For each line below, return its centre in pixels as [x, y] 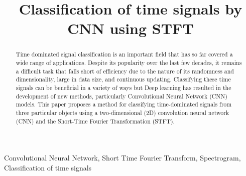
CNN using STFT [131, 28]
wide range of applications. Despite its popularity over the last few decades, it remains [129, 63]
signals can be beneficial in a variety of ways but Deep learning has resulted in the [124, 87]
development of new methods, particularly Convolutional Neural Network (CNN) [121, 96]
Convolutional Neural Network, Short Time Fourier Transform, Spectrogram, [122, 158]
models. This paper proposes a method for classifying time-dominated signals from [124, 104]
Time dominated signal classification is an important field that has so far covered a [124, 54]
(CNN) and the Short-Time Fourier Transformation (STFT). [95, 121]
